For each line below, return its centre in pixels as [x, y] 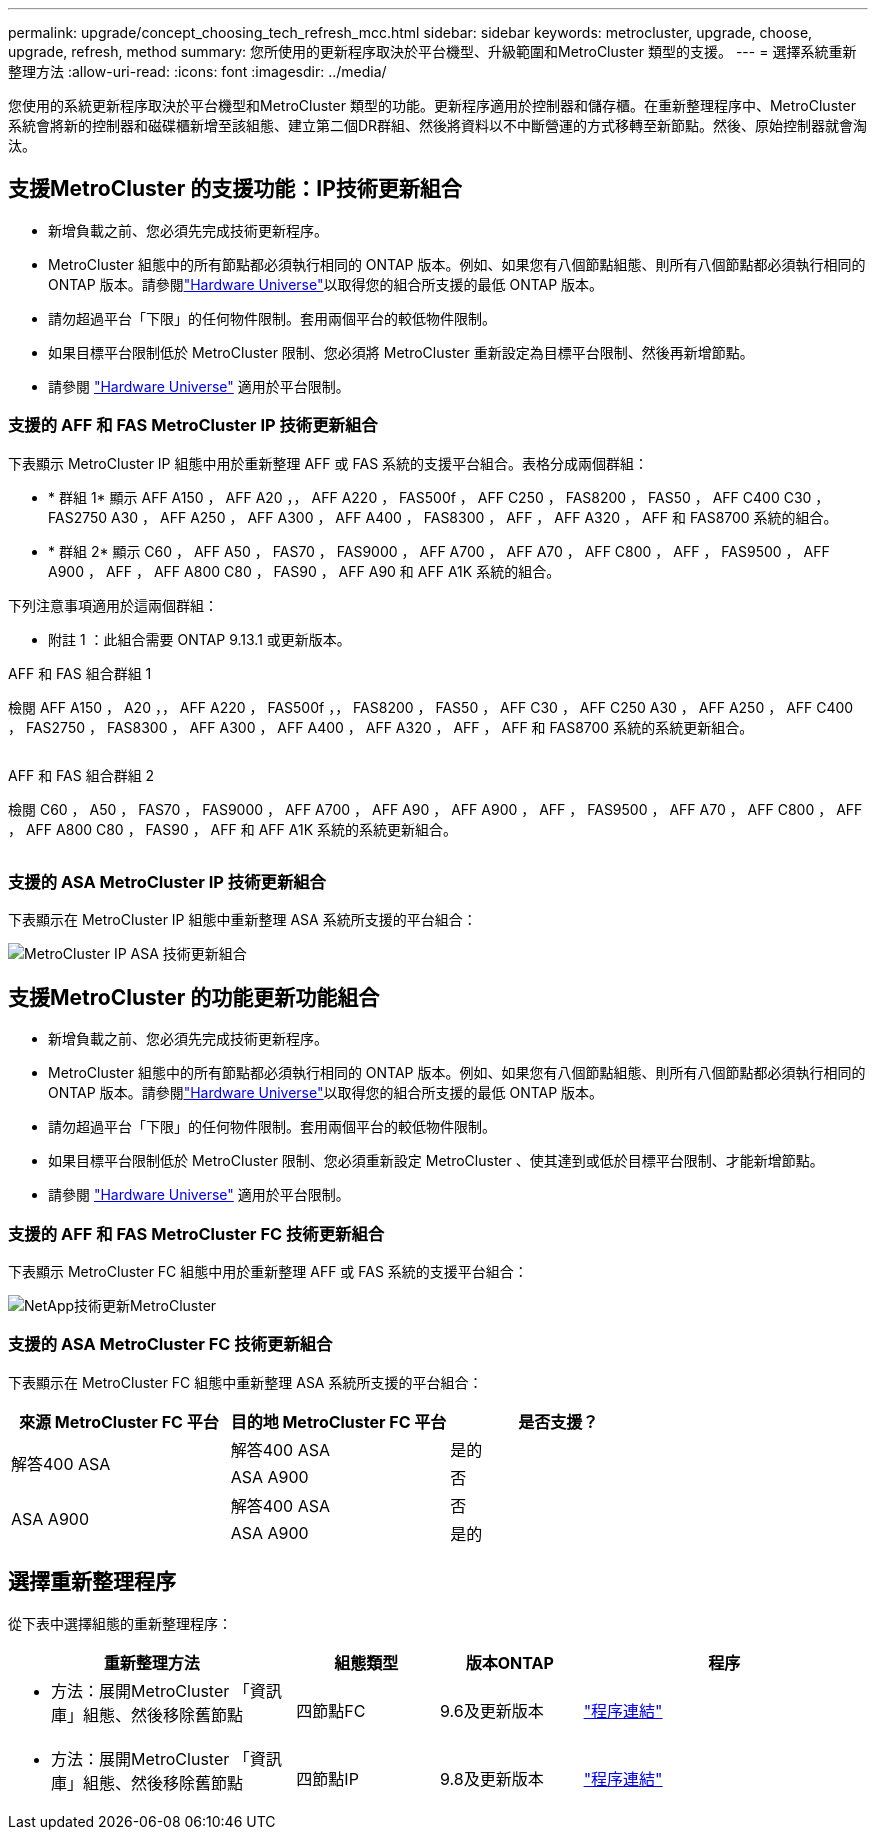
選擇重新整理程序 [92, 1582]
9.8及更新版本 [491, 1778]
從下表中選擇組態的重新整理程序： [120, 1623]
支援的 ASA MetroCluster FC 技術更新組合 [170, 1344]
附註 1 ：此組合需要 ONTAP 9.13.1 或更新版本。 [199, 639]
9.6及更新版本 [491, 1710]
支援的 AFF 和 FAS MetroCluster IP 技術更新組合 [193, 425]
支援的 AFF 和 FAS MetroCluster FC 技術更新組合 [196, 1233]
